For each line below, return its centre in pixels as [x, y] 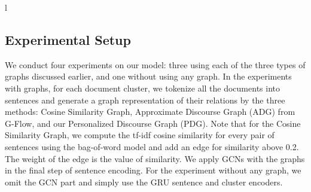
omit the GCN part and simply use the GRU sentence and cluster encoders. [144, 182]
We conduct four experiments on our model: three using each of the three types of [155, 64]
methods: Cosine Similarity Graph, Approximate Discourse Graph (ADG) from [150, 112]
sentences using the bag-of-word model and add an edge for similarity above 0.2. [152, 146]
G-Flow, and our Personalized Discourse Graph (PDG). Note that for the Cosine [153, 123]
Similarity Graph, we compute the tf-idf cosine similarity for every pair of [140, 135]
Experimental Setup [68, 39]
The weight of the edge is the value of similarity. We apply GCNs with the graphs [155, 158]
